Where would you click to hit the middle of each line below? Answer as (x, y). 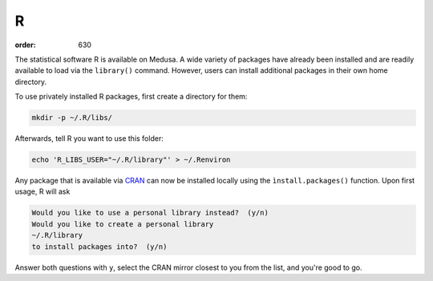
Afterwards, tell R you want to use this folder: (89, 138)
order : (25, 45)
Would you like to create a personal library (123, 224)
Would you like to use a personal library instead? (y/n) (150, 213)
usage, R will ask (42, 191)
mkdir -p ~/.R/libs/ (72, 118)
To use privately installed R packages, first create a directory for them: (131, 97)
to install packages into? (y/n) (99, 247)
